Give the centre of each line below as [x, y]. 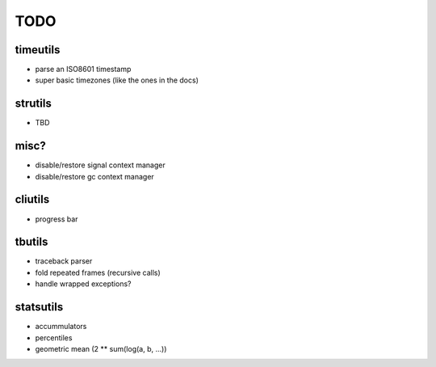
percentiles [54, 337]
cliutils [32, 199]
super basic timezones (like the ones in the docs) [117, 80]
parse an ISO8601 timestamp [83, 70]
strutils [33, 104]
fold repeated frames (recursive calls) [98, 272]
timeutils [38, 50]
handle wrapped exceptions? [83, 284]
